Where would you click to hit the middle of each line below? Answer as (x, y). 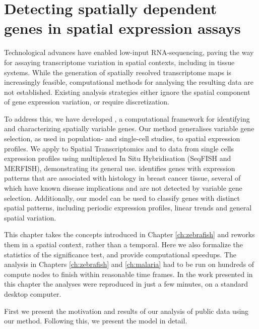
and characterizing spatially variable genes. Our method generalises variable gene (129, 128)
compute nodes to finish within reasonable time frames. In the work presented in (128, 274)
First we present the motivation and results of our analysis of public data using (126, 311)
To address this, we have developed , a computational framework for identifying (127, 118)
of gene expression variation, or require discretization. (87, 102)
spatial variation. (30, 217)
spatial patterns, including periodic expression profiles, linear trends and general (128, 208)
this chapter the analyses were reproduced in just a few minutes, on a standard (126, 284)
